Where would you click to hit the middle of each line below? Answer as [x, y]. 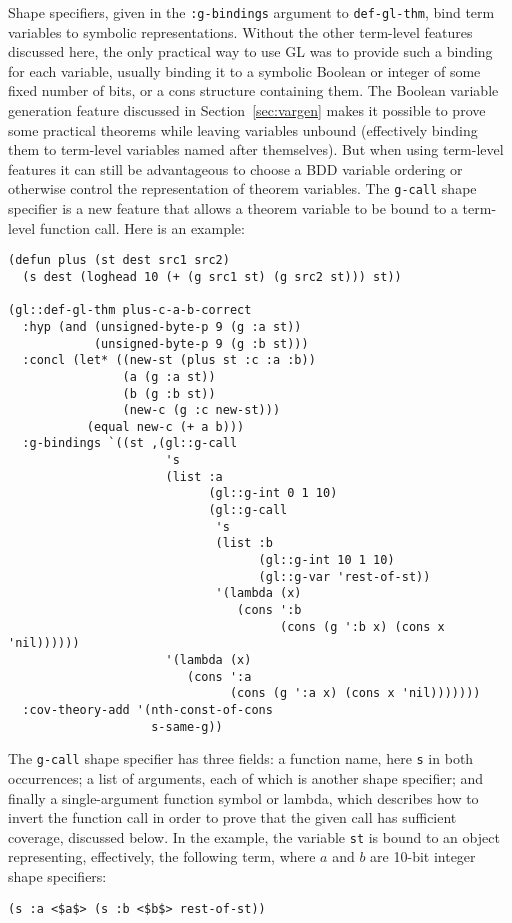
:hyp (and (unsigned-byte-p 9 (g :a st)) [162, 326]
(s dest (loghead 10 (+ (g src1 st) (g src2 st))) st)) [212, 276]
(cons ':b [269, 610]
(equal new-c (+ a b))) [165, 426]
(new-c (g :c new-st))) [201, 410]
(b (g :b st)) [169, 393]
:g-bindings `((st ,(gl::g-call [130, 443]
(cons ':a [219, 676]
